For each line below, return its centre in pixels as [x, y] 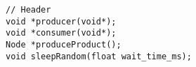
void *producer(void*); [61, 21]
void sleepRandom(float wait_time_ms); [99, 56]
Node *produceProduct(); [64, 44]
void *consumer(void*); [61, 33]
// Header [28, 10]
